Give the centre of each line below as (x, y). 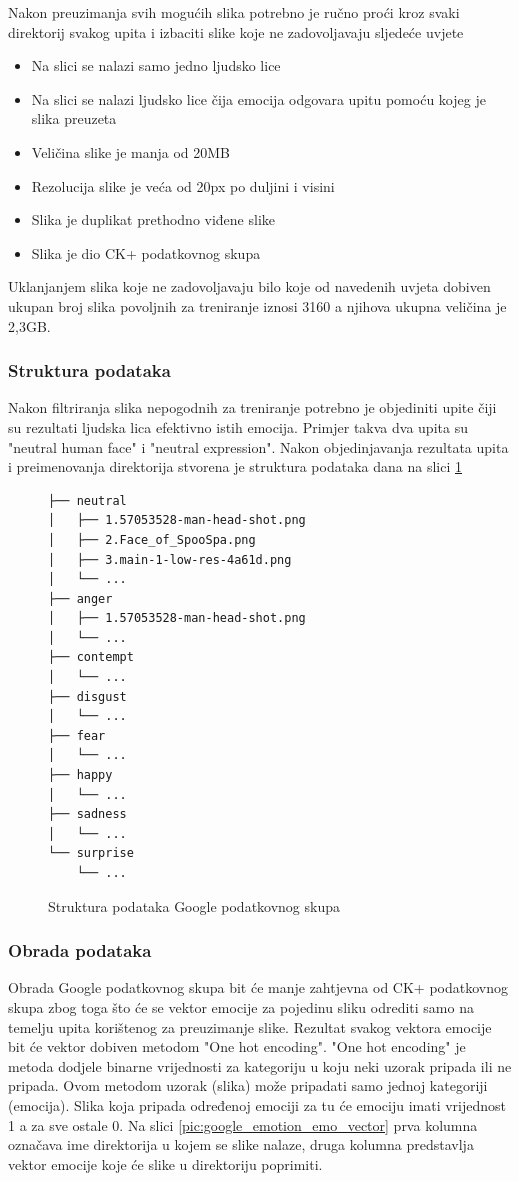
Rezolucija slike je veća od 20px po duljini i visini (183, 185)
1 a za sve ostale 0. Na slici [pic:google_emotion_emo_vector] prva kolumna (243, 1124)
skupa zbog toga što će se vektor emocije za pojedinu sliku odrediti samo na (241, 1007)
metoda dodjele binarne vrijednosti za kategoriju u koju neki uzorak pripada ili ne (260, 1065)
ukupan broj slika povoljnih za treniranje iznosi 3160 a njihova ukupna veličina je (257, 305)
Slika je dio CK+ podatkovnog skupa (146, 252)
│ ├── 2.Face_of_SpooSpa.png (152, 539)
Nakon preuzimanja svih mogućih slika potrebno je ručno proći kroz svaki (234, 12)
